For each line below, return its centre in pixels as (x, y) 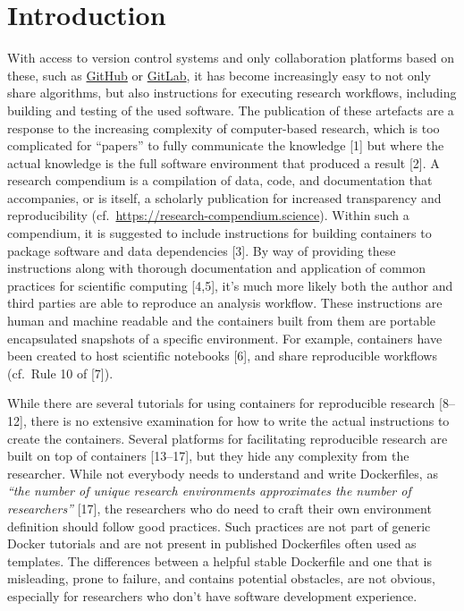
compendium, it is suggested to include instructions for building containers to (219, 233)
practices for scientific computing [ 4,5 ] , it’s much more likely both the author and (230, 285)
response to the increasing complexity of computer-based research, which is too (224, 127)
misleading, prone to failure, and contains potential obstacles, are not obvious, (221, 578)
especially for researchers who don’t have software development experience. (212, 595)
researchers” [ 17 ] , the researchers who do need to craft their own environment (219, 508)
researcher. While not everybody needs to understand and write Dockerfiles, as (223, 473)
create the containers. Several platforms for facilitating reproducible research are (228, 438)
